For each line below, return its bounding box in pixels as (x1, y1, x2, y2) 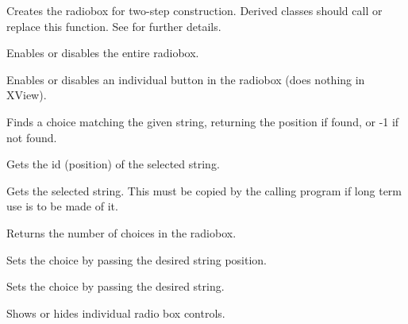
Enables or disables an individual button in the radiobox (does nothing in (6, 71, 365, 87)
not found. (6, 129, 57, 145)
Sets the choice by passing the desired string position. (6, 251, 267, 268)
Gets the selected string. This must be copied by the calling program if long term (6, 182, 402, 199)
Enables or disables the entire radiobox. (6, 44, 199, 61)
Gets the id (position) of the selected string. (6, 156, 220, 172)
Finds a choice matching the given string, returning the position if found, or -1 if (6, 113, 399, 129)
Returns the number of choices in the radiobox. (6, 224, 237, 241)
